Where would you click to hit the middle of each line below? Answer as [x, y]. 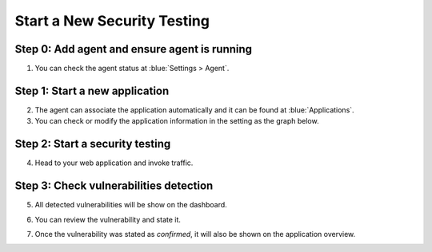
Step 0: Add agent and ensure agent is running [133, 49]
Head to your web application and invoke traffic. [114, 163]
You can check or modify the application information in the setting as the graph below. [177, 121]
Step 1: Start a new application [92, 91]
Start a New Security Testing [112, 21]
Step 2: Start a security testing [93, 144]
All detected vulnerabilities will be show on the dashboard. [131, 205]
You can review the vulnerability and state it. [108, 219]
